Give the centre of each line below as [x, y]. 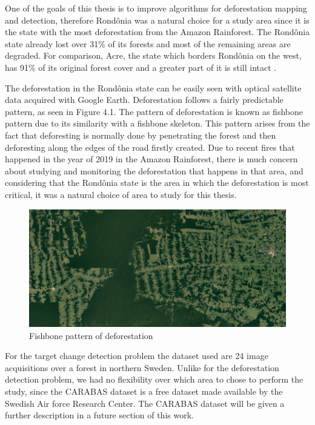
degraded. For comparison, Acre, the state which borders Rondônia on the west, [153, 55]
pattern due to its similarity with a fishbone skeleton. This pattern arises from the [157, 123]
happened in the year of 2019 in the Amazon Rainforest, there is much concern [151, 159]
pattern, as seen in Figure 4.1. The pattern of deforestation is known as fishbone [154, 111]
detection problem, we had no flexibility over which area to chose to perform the [154, 379]
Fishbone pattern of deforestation [91, 335]
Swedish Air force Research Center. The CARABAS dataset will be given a [145, 403]
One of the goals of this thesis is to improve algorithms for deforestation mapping [156, 8]
